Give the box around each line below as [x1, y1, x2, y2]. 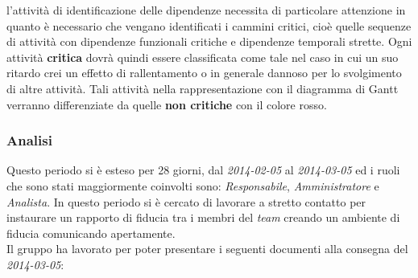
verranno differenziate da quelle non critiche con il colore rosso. [6, 96, 327, 112]
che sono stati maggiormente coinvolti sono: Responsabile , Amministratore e [6, 177, 379, 194]
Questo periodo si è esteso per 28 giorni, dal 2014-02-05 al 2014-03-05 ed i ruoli [6, 161, 400, 178]
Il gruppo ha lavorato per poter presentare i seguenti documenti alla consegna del [6, 240, 408, 257]
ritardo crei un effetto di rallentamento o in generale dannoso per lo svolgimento [6, 64, 402, 81]
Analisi [6, 130, 52, 150]
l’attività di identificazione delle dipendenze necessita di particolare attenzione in [6, 2, 406, 18]
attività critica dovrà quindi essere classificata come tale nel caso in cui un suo [6, 48, 399, 65]
